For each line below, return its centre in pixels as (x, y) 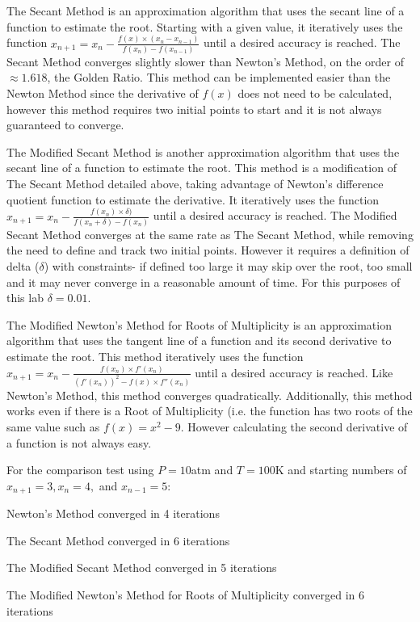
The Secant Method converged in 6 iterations (118, 540)
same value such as (53, 427)
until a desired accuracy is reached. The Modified (275, 215)
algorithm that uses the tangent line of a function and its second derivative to (199, 340)
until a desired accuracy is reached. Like (294, 372)
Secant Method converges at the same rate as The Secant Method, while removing (210, 234)
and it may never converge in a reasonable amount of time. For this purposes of (204, 282)
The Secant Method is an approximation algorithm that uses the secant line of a (206, 11)
